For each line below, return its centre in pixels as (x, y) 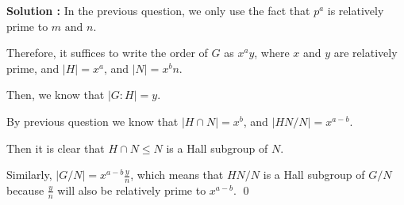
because (25, 190)
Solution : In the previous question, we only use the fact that (158, 10)
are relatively (366, 53)
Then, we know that (56, 95)
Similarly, (29, 175)
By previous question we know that (92, 121)
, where (272, 53)
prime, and (33, 68)
